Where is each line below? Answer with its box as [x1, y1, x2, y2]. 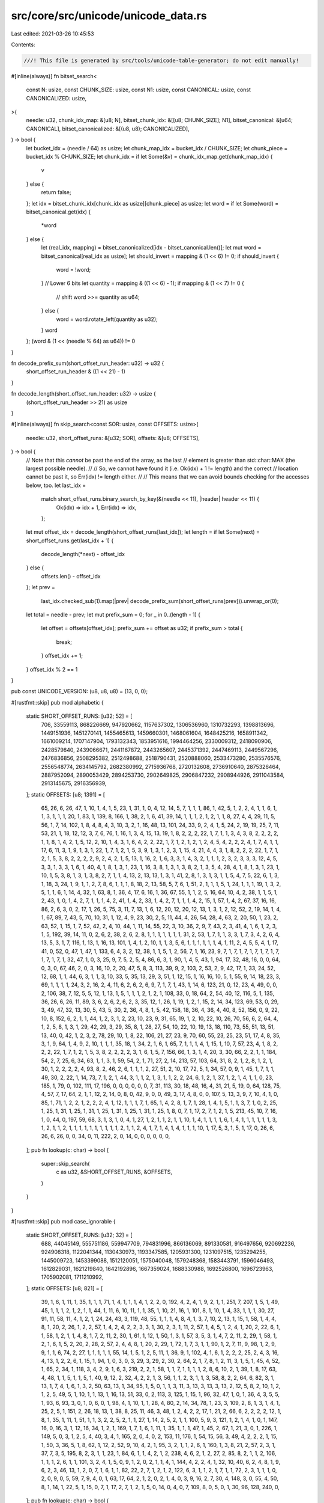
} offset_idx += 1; [41, 652, 83, 660]
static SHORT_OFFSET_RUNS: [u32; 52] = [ [26, 712, 133, 720]
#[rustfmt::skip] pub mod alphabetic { [11, 699, 104, 706]
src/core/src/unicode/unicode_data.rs [11, 9, 207, 22]
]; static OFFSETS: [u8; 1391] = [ [26, 791, 105, 798]
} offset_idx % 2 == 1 [26, 666, 78, 673]
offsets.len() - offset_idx [41, 572, 101, 580]
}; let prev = [26, 584, 55, 591]
